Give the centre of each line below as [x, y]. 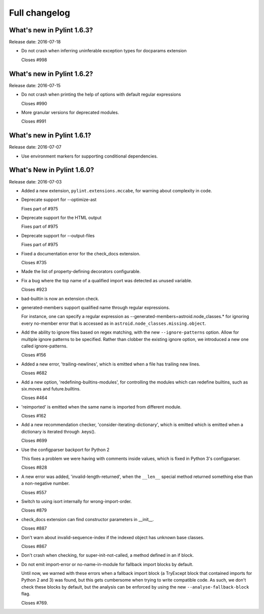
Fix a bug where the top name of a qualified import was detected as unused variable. [107, 280]
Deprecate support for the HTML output [61, 218]
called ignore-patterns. [44, 346]
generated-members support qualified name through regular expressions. [96, 307]
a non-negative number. [45, 483]
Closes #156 [34, 355]
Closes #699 [34, 441]
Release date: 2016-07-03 [35, 182]
